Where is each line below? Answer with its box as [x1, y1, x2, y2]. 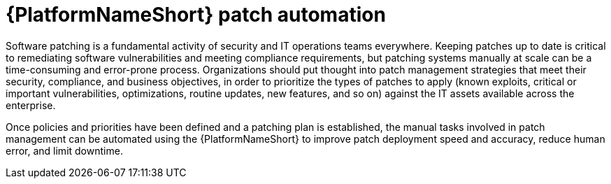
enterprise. [6, 99, 56, 111]
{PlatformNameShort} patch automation [6, 3, 386, 27]
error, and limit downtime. [6, 144, 123, 157]
